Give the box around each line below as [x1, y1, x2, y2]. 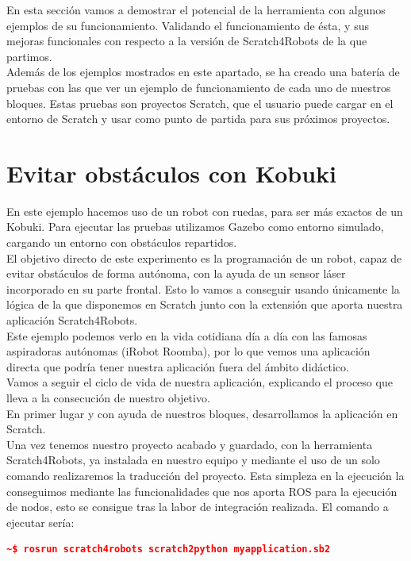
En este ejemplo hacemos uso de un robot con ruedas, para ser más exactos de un [6, 202, 403, 219]
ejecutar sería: [6, 513, 75, 530]
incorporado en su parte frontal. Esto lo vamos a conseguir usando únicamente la [6, 280, 400, 297]
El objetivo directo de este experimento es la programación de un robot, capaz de [6, 249, 402, 266]
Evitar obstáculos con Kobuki [6, 156, 336, 189]
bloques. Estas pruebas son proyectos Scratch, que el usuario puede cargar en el [6, 94, 394, 111]
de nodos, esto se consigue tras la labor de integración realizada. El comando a [6, 498, 389, 515]
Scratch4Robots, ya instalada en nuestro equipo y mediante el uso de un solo [6, 451, 380, 468]
